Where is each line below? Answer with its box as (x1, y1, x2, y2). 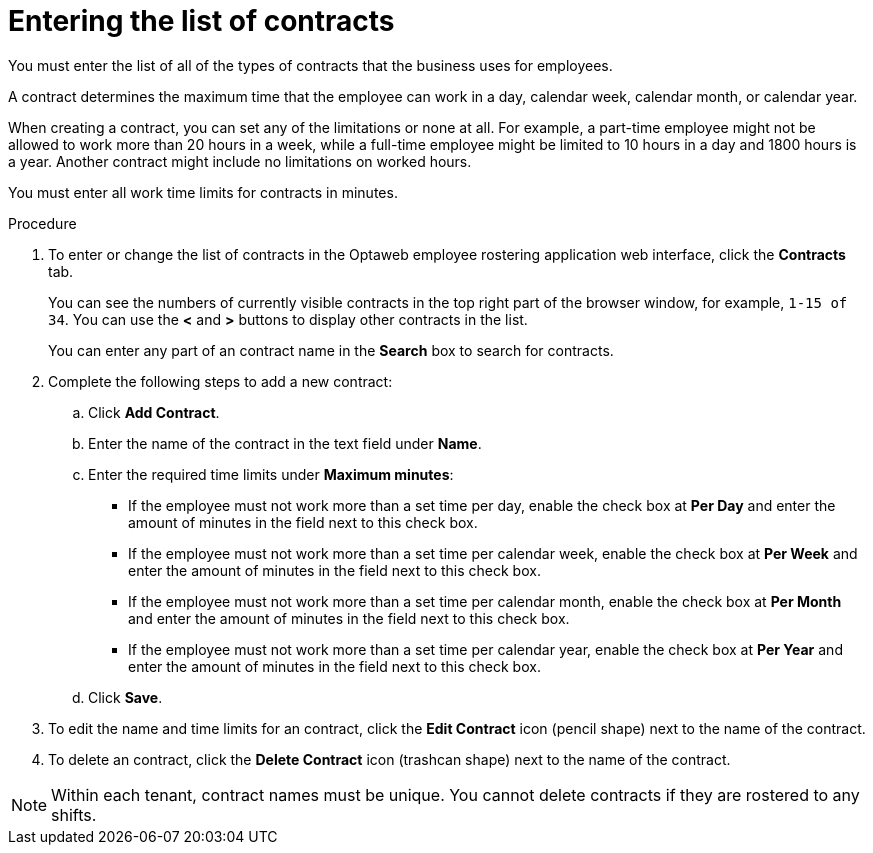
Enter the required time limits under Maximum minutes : (88, 465, 454, 483)
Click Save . (88, 688, 163, 706)
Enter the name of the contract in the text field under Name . (88, 434, 482, 452)
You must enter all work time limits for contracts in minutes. (8, 183, 398, 201)
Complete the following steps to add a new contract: (48, 372, 393, 390)
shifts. (51, 804, 97, 825)
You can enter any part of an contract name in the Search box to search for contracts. (48, 341, 614, 359)
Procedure (8, 214, 77, 232)
